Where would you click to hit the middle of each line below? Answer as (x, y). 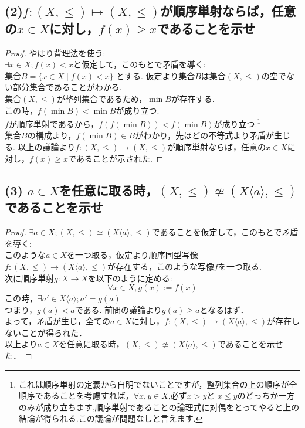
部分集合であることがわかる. (67, 87)
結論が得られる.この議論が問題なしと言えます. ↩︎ (111, 418)
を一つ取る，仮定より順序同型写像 (133, 255)
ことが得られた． (54, 332)
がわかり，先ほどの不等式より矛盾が (204, 135)
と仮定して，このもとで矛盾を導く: (139, 64)
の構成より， (52, 135)
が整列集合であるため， (102, 98)
